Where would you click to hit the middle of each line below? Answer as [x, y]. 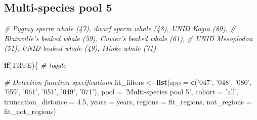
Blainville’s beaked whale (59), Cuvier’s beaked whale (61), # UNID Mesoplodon [128, 38]
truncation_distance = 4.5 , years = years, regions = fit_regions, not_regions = [128, 101]
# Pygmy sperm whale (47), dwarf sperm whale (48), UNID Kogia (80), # [120, 28]
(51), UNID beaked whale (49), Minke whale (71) [80, 48]
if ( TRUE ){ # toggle [35, 65]
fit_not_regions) [30, 111]
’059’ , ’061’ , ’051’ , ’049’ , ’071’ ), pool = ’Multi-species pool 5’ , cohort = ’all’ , [121, 92]
